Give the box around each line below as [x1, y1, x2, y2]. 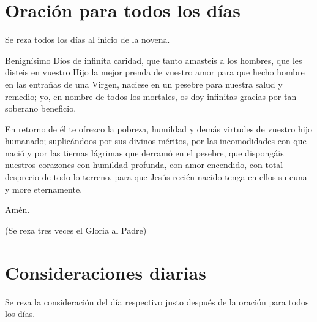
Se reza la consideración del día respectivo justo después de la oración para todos [5, 295, 309, 308]
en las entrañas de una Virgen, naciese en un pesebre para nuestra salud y [5, 77, 283, 90]
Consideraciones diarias [5, 259, 206, 285]
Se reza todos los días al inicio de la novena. [5, 33, 170, 46]
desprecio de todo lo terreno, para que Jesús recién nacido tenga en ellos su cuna [5, 171, 307, 183]
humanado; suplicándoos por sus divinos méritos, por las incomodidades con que [5, 134, 307, 147]
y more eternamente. [5, 182, 83, 195]
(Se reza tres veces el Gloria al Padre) [5, 223, 147, 236]
